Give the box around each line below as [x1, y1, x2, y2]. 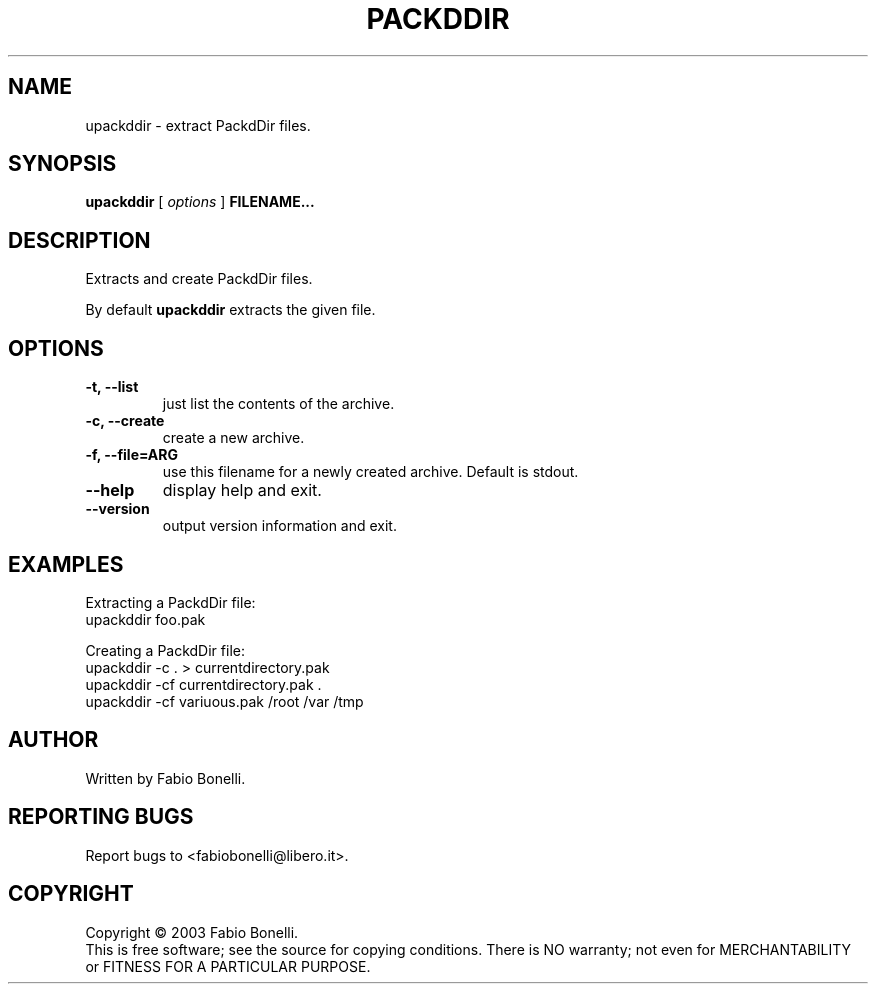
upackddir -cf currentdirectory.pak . [85, 675, 322, 693]
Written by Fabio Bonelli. [85, 769, 246, 787]
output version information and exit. [162, 517, 397, 535]
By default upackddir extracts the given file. [85, 301, 376, 319]
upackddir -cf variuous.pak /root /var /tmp [85, 692, 364, 710]
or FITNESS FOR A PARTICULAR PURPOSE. [85, 957, 371, 975]
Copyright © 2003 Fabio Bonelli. [85, 923, 299, 941]
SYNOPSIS [8, 151, 117, 177]
